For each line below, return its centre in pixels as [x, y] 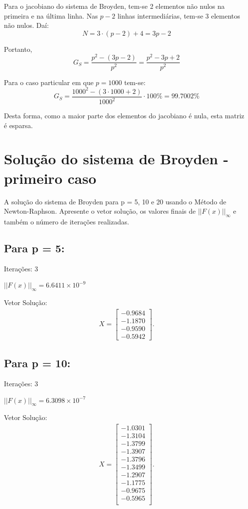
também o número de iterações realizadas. [67, 221]
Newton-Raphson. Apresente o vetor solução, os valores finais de [100, 211]
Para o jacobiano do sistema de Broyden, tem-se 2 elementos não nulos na [114, 6]
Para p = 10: [37, 363]
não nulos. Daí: [27, 25]
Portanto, [18, 49]
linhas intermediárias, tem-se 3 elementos [179, 15]
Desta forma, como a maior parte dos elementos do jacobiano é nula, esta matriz [124, 116]
